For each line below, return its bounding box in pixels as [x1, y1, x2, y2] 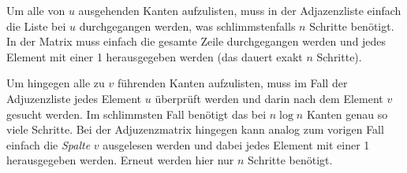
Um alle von [6, 2, 65, 18]
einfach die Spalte [6, 136, 91, 153]
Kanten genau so [306, 105, 388, 122]
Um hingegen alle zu [6, 75, 105, 91]
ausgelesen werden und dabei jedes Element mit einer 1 [103, 136, 370, 153]
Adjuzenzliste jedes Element [6, 90, 142, 106]
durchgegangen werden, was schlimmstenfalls [79, 17, 296, 34]
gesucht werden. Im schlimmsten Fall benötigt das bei [6, 105, 267, 122]
